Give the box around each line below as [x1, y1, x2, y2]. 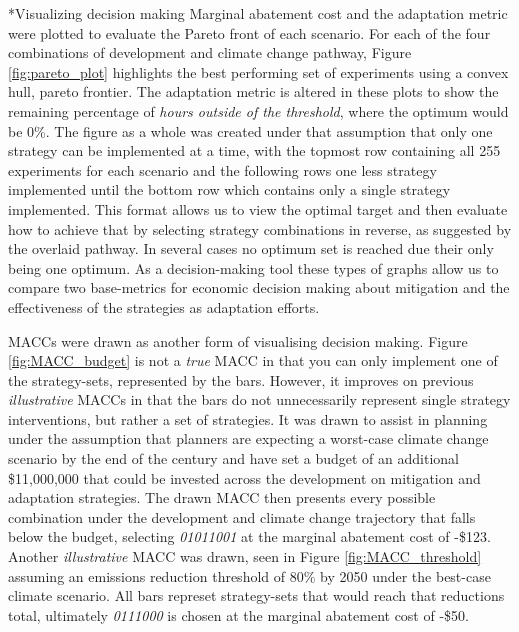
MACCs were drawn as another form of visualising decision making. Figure [8, 330, 468, 351]
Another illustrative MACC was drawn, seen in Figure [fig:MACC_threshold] [8, 546, 482, 567]
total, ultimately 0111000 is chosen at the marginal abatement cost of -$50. [8, 604, 469, 625]
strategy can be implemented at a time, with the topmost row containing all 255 [8, 140, 501, 161]
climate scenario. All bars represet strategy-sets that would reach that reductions [8, 585, 505, 606]
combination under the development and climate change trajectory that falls [8, 506, 476, 527]
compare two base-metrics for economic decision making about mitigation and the [8, 277, 510, 298]
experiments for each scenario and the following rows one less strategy [8, 159, 437, 180]
